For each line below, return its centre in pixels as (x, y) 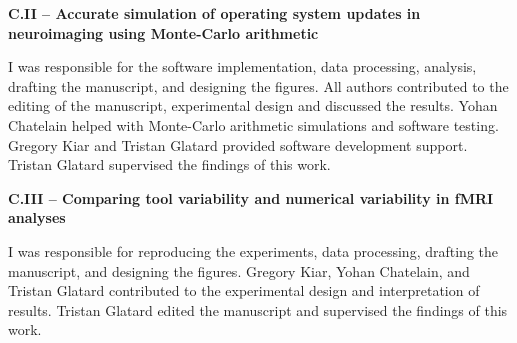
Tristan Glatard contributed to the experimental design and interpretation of (244, 290)
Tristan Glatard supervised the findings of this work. (169, 164)
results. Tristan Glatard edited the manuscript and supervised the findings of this (258, 309)
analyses (37, 217)
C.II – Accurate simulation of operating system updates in (214, 13)
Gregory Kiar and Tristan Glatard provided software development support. (238, 144)
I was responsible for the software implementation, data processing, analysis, (242, 66)
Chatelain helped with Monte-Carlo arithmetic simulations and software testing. (253, 124)
